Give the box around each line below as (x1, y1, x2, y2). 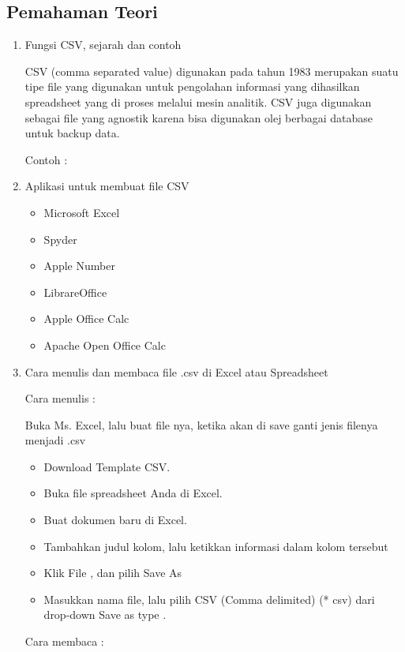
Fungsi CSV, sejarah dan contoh (24, 36, 182, 53)
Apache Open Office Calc (43, 336, 166, 353)
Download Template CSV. (43, 458, 171, 474)
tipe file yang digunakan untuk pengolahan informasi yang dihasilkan (24, 78, 360, 95)
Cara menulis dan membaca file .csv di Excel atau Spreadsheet (24, 363, 328, 380)
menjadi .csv (24, 432, 86, 448)
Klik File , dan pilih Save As (43, 564, 182, 581)
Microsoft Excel (43, 204, 120, 220)
